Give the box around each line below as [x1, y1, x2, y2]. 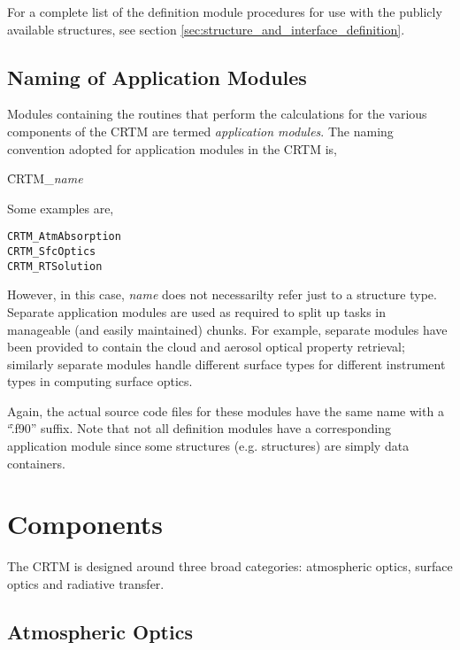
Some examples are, [7, 198, 114, 217]
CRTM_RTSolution [7, 259, 103, 273]
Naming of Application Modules [7, 63, 307, 90]
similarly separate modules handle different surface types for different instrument [7, 354, 446, 373]
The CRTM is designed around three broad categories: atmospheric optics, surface [7, 557, 453, 576]
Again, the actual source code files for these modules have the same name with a [7, 401, 444, 420]
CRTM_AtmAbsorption [7, 230, 121, 244]
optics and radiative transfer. [7, 574, 165, 592]
